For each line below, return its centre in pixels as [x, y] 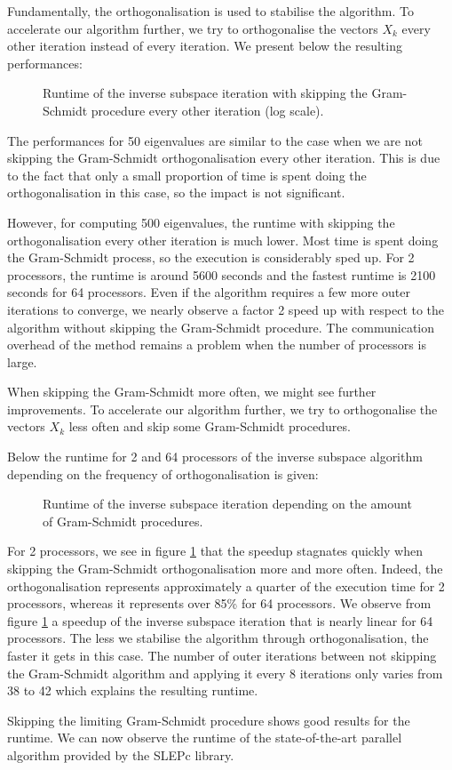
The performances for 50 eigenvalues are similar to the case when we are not [215, 140]
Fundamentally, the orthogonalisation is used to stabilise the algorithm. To [211, 11]
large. [22, 361]
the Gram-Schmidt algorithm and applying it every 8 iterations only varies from [225, 673]
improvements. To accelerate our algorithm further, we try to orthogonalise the [222, 409]
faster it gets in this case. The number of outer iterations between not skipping [222, 655]
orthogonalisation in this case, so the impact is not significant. [176, 192]
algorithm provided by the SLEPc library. [121, 754]
